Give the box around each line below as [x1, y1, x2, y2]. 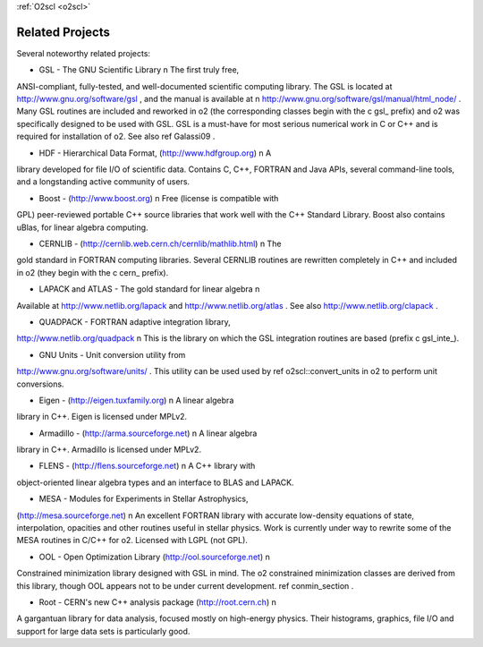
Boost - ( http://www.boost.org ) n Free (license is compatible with [38, 192, 279, 203]
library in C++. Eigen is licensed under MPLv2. [16, 412, 188, 422]
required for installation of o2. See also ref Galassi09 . [16, 131, 216, 142]
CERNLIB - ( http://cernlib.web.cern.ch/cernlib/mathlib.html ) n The [38, 238, 282, 249]
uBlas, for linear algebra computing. [16, 222, 148, 233]
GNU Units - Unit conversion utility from [38, 349, 186, 360]
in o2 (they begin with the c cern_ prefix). [16, 267, 169, 277]
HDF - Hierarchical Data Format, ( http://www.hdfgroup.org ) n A [38, 148, 272, 158]
